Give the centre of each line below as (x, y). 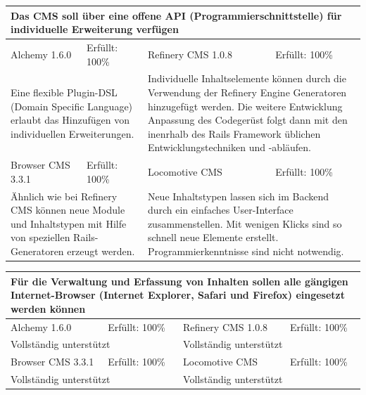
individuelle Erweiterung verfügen (95, 29)
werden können (48, 308)
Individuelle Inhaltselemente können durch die (247, 78)
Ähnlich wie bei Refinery (64, 196)
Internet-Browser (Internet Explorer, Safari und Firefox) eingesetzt (178, 295)
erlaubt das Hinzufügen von (70, 120)
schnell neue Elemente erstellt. (213, 237)
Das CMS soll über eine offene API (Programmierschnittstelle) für (176, 15)
